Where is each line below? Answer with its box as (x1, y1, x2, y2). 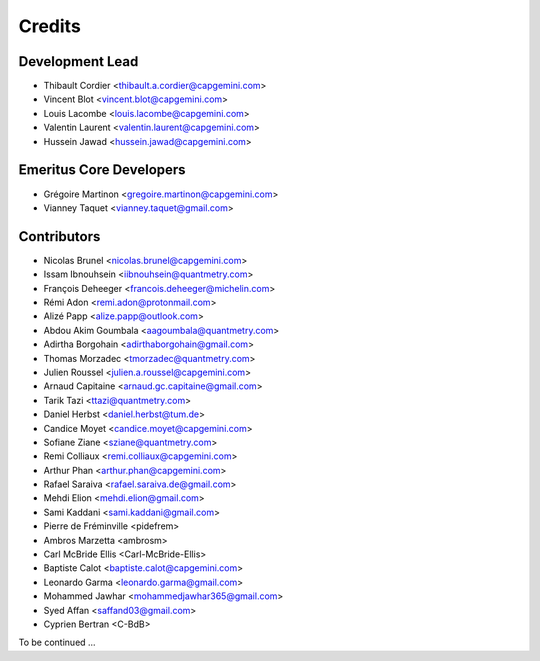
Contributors (18, 228, 101, 245)
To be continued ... (18, 636, 96, 649)
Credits (18, 15, 82, 37)
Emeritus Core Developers (18, 161, 186, 179)
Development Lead (18, 53, 139, 70)
